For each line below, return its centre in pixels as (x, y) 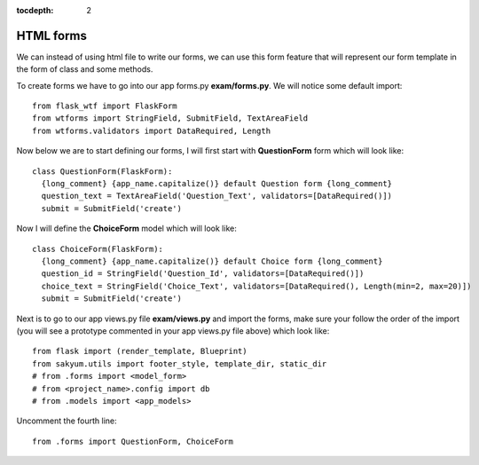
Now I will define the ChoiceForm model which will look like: (126, 229)
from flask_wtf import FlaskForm (105, 106)
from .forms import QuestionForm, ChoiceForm (133, 441)
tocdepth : (35, 10)
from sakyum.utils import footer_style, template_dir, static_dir (180, 363)
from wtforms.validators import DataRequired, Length (151, 130)
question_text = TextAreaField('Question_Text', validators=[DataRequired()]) (217, 196)
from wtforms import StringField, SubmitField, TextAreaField (170, 118)
